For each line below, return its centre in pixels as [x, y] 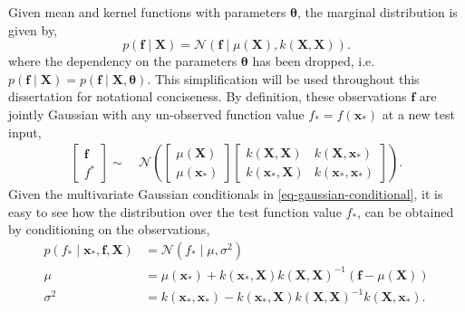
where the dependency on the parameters [123, 61]
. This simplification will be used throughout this [283, 78]
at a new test [418, 113]
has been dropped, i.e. [314, 61]
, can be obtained [406, 211]
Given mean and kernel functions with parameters [147, 12]
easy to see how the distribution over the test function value [175, 211]
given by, [33, 29]
